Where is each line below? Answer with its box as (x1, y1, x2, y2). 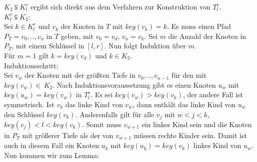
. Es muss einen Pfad (167, 21, 231, 31)
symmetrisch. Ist (4, 99, 54, 109)
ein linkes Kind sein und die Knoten (142, 119, 252, 129)
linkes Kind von (193, 140, 242, 151)
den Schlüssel (4, 109, 44, 119)
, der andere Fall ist (183, 89, 243, 100)
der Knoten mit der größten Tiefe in (24, 70, 136, 80)
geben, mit (61, 30, 94, 41)
